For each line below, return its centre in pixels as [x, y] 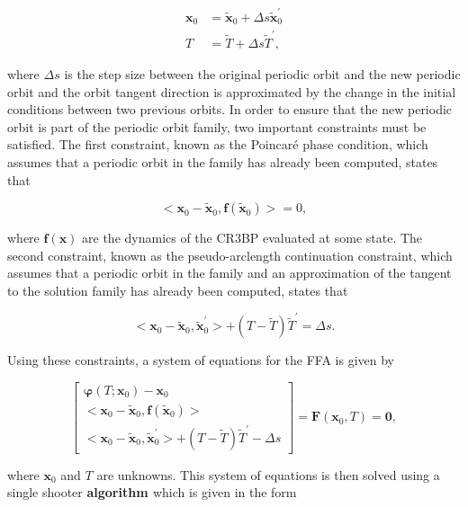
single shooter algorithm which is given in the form [152, 492]
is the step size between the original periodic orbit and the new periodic [262, 73]
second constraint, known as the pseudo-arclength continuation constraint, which [230, 255]
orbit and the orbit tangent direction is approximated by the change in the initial [232, 91]
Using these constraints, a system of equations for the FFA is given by [201, 360]
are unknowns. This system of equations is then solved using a [268, 474]
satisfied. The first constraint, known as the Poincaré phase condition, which [218, 144]
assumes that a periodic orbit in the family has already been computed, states [223, 161]
